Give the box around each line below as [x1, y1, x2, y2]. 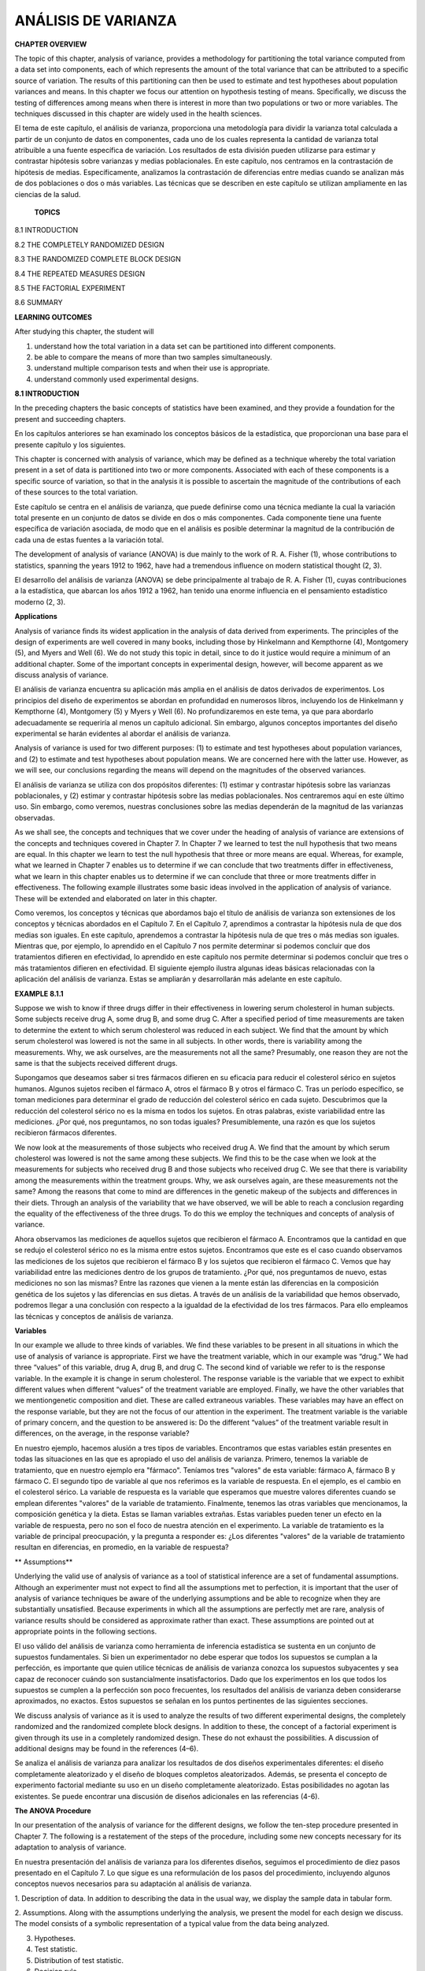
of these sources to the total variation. [14, 487, 139, 497]
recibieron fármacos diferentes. [14, 1128, 117, 1138]
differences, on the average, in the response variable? [14, 1429, 190, 1438]
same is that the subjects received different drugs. [14, 1058, 178, 1067]
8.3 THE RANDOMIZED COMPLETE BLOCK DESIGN [14, 255, 181, 264]
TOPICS [34, 207, 61, 217]
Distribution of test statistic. [34, 1955, 124, 1965]
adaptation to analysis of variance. [14, 1842, 127, 1852]
